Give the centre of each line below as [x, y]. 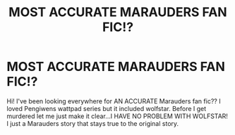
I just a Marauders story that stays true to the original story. [93, 123]
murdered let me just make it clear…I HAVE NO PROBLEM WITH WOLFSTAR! [117, 116]
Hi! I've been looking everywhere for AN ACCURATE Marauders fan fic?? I [114, 101]
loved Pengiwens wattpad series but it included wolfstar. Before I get [107, 108]
